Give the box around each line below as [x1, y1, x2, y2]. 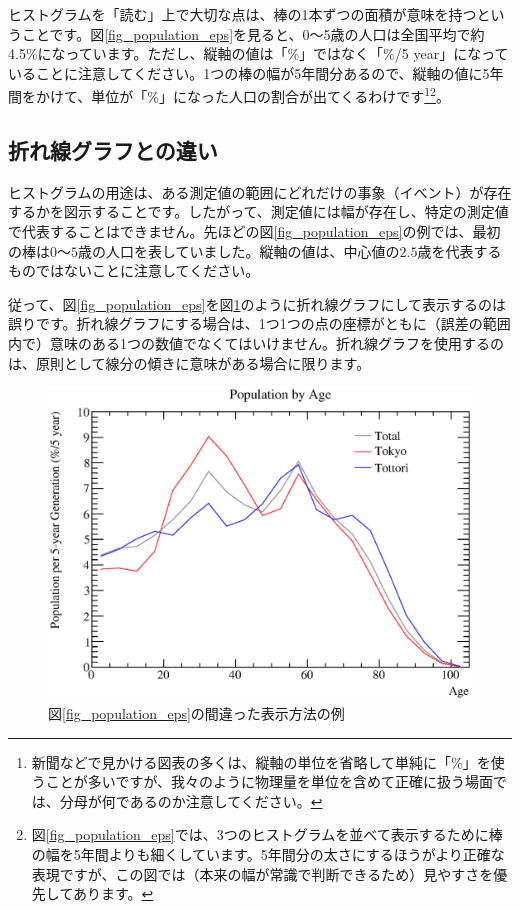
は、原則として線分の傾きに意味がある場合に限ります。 [8, 352, 371, 373]
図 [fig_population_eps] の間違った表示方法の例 [48, 702, 345, 723]
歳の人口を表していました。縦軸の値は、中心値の [78, 240, 400, 261]
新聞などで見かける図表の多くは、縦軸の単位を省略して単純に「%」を [31, 751, 491, 772]
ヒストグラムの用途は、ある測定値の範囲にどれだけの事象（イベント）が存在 [8, 181, 512, 202]
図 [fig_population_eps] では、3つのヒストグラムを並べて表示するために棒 [31, 824, 503, 845]
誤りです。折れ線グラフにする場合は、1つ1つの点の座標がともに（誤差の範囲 [8, 313, 511, 334]
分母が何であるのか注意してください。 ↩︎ [59, 790, 323, 811]
